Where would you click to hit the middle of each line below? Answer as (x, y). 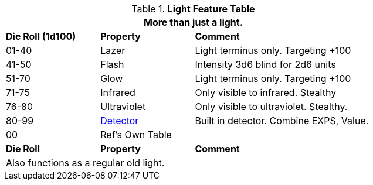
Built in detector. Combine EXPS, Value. (282, 121)
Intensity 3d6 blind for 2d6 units (265, 64)
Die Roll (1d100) (41, 36)
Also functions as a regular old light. (85, 163)
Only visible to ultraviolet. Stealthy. (271, 107)
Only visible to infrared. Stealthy (266, 92)
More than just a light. (193, 22)
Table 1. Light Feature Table (193, 9)
